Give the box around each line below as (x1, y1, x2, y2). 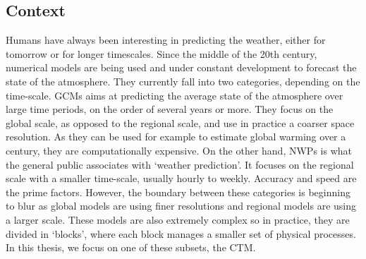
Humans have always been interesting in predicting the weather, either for (6, 32, 326, 47)
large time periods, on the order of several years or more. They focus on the (6, 102, 334, 116)
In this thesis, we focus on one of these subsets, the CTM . (6, 240, 256, 255)
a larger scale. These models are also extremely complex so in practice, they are (6, 212, 350, 227)
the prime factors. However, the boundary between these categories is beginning (6, 184, 350, 199)
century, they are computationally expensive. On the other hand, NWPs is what (6, 143, 352, 157)
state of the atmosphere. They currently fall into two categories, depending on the (6, 73, 360, 88)
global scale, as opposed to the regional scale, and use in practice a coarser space (6, 115, 355, 130)
